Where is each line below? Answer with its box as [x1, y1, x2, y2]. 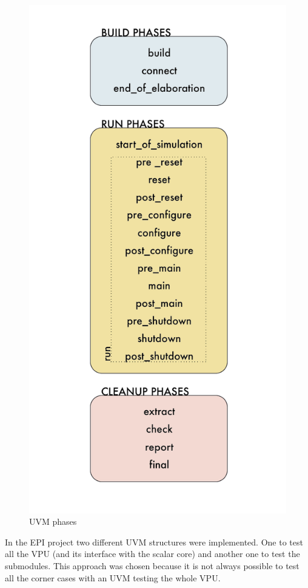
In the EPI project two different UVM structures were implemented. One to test [5, 535, 303, 548]
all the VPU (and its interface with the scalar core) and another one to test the [5, 547, 300, 560]
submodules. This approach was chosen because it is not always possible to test [5, 559, 300, 572]
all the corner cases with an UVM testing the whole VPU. [5, 571, 221, 584]
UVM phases [29, 515, 77, 528]
